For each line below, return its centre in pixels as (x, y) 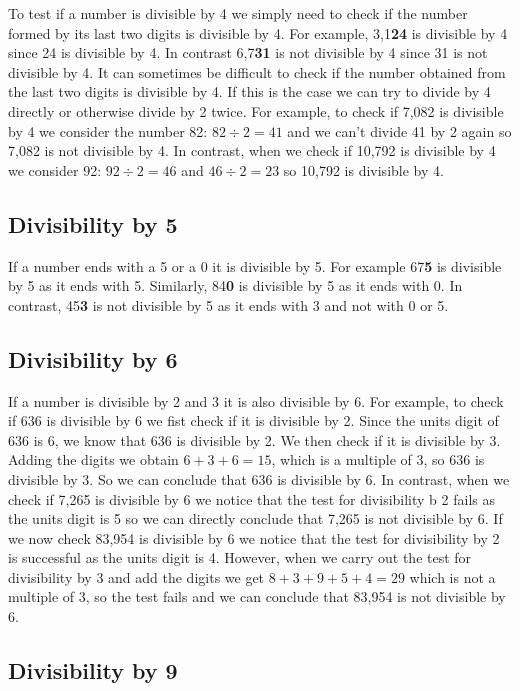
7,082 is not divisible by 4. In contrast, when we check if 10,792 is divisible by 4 (252, 150)
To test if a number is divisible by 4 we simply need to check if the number (238, 13)
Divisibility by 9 (93, 670)
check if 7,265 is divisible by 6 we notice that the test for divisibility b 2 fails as (251, 498)
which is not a (452, 576)
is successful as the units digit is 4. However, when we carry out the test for (240, 557)
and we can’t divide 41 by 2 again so (399, 130)
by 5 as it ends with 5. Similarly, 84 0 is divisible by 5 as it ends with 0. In (235, 285)
